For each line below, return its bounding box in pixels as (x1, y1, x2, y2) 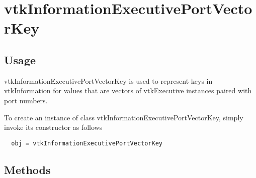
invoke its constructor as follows (4, 122, 103, 132)
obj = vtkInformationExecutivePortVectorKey (11, 139, 162, 147)
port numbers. (4, 95, 48, 105)
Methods (4, 161, 51, 177)
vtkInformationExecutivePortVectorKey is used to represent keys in (4, 75, 213, 86)
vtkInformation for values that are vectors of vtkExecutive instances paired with (4, 85, 252, 96)
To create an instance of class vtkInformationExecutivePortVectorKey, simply (4, 112, 243, 122)
